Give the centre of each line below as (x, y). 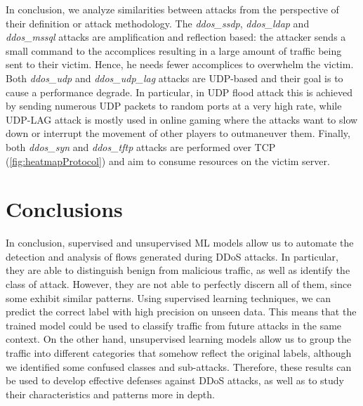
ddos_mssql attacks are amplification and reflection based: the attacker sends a (176, 37)
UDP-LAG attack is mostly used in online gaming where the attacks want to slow (182, 119)
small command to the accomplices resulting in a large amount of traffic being (174, 50)
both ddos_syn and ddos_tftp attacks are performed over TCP (141, 146)
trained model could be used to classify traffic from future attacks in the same (174, 325)
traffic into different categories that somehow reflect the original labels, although (179, 353)
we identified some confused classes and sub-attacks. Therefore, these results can (179, 366)
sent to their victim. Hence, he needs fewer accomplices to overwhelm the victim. (180, 64)
